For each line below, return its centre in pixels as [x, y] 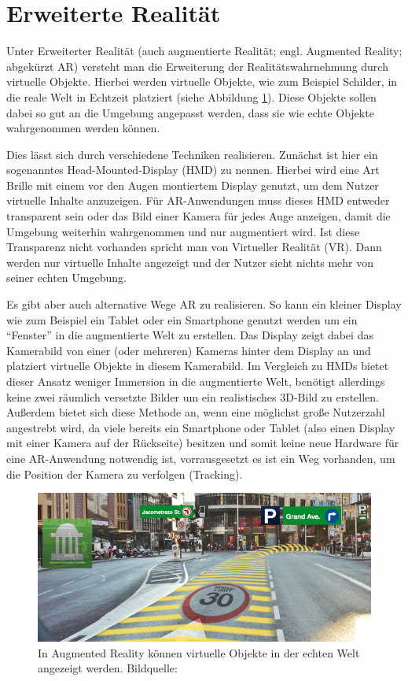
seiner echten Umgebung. [66, 278]
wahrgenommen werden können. [83, 128]
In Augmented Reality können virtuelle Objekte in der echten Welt [199, 652]
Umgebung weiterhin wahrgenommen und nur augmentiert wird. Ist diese [183, 231]
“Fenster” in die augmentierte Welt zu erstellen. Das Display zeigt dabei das [190, 335]
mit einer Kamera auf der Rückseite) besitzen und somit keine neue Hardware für [203, 443]
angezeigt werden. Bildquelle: [108, 668]
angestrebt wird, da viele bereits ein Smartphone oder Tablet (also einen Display [201, 427]
